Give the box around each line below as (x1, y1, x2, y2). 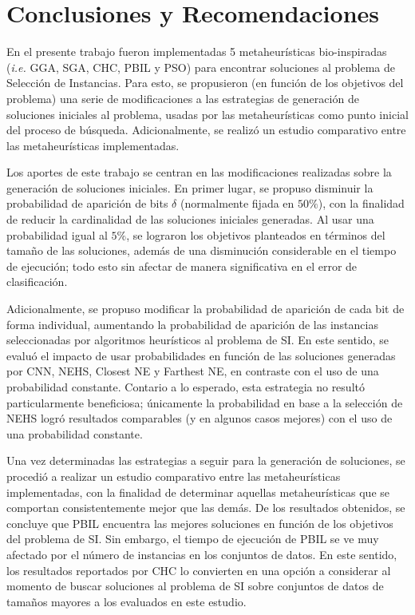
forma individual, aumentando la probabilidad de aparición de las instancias (6, 315, 378, 332)
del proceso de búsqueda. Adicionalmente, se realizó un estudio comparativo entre (6, 121, 406, 138)
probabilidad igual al (6, 226, 108, 243)
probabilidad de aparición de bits (6, 195, 168, 212)
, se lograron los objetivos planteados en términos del (126, 226, 385, 243)
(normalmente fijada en (180, 195, 294, 212)
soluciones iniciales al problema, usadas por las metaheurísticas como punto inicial (6, 105, 409, 122)
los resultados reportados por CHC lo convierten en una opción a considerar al (6, 561, 391, 578)
